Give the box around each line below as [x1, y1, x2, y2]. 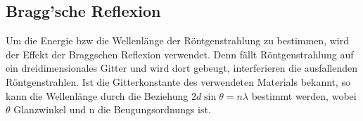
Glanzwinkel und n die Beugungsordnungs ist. [13, 102, 211, 117]
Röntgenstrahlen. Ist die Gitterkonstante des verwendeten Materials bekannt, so [6, 74, 351, 89]
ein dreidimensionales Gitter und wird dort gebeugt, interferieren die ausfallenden [6, 60, 357, 75]
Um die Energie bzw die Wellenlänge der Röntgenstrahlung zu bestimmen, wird [6, 33, 349, 48]
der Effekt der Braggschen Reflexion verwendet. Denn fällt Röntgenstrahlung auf [6, 46, 354, 61]
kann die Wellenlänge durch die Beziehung [6, 88, 189, 103]
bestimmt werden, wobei [251, 88, 357, 103]
